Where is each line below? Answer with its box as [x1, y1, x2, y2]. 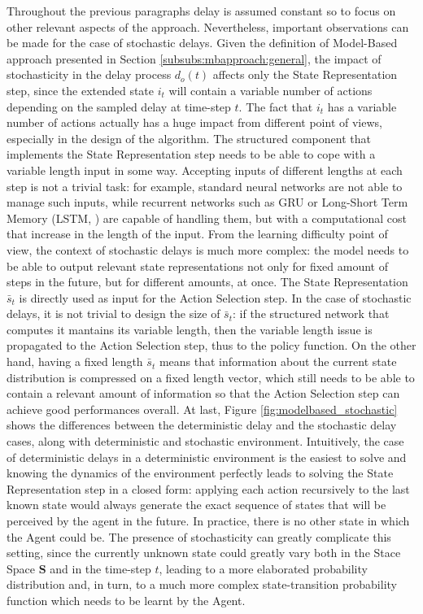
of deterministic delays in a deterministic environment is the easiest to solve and [7, 448, 407, 465]
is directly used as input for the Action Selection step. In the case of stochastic [19, 289, 412, 306]
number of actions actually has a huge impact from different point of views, [7, 114, 382, 131]
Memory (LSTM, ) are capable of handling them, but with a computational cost [7, 209, 407, 226]
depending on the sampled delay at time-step [7, 98, 231, 115]
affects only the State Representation [212, 66, 398, 83]
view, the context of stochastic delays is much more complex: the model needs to [7, 241, 409, 258]
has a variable [327, 98, 397, 115]
